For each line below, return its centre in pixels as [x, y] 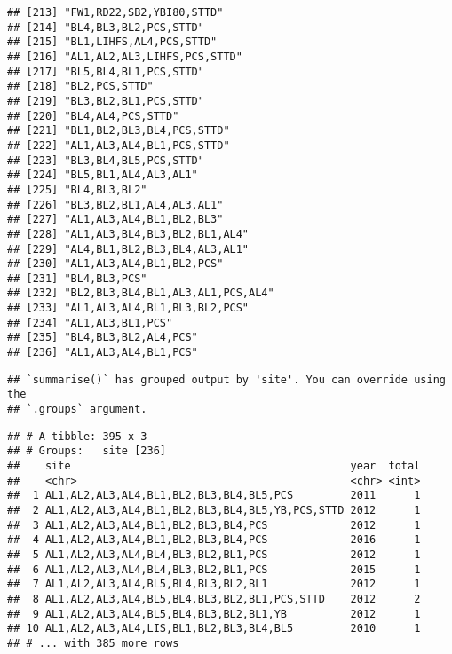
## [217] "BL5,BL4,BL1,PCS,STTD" [106, 71]
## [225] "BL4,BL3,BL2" [77, 189]
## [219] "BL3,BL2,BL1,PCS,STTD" [106, 101]
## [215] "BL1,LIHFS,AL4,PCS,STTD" [112, 42]
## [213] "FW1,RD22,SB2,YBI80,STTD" [115, 12]
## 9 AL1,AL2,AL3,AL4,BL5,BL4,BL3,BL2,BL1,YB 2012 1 [214, 614]
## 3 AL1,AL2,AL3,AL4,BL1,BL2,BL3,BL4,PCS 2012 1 [214, 525]
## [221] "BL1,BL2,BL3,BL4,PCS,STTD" [119, 131]
